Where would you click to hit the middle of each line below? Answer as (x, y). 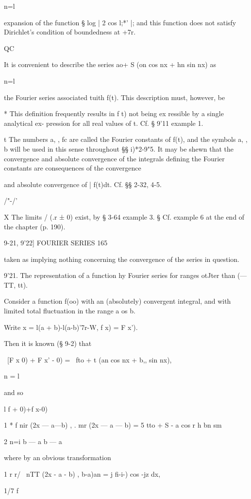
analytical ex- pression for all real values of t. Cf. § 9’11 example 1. (104, 123)
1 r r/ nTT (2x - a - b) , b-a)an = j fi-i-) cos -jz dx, (82, 474)
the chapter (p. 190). (35, 226)
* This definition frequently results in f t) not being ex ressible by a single (114, 113)
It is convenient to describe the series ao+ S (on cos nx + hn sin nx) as (110, 64)
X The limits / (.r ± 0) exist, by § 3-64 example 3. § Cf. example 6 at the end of (124, 216)
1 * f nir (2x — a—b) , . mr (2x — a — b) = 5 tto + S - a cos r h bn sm (113, 425)
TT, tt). (16, 284)
